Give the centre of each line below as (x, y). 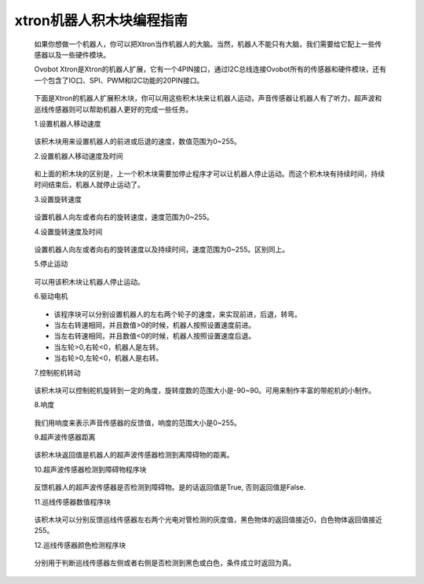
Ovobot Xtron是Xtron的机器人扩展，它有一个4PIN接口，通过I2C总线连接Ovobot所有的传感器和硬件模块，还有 (210, 69)
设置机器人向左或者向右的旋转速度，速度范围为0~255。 (124, 217)
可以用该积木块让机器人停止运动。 (89, 281)
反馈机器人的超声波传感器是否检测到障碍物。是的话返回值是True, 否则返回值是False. (170, 487)
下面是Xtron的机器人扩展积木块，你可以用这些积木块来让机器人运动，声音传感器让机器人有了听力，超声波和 (208, 98)
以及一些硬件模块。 (79, 54)
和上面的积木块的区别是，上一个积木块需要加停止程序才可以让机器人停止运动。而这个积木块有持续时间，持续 (209, 174)
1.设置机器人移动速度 (68, 123)
